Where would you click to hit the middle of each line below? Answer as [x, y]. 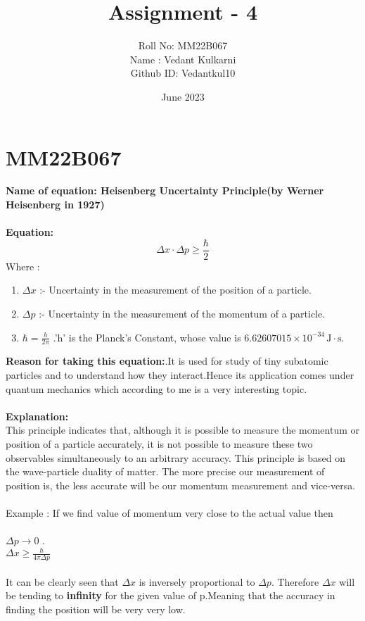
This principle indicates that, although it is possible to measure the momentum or [183, 430]
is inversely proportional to [197, 581]
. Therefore [295, 581]
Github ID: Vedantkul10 [183, 73]
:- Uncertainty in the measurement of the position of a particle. [175, 290]
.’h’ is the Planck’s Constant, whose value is [147, 337]
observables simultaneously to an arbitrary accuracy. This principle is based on [176, 457]
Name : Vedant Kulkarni [183, 59]
